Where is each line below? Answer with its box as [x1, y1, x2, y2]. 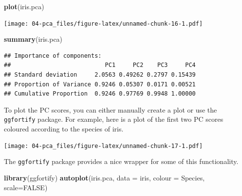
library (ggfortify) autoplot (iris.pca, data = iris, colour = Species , [4, 172, 205, 182]
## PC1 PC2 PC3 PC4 [4, 62, 196, 69]
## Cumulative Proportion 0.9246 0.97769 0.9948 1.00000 [4, 90, 196, 98]
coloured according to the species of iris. [4, 124, 124, 134]
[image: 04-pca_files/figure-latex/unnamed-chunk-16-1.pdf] [4, 20, 203, 27]
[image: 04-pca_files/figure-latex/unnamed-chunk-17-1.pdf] [4, 142, 203, 149]
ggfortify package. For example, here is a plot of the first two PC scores [4, 114, 223, 124]
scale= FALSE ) [4, 182, 48, 192]
